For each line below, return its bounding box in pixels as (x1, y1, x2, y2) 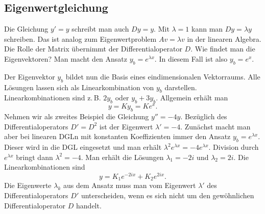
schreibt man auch (71, 23, 129, 34)
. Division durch (208, 142, 259, 152)
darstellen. (164, 82, 197, 92)
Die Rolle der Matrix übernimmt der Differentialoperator (4, 43, 182, 54)
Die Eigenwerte (4, 180, 52, 191)
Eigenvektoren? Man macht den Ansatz (4, 53, 128, 64)
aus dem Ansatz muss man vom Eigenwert (63, 180, 196, 191)
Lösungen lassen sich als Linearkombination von (4, 82, 154, 92)
